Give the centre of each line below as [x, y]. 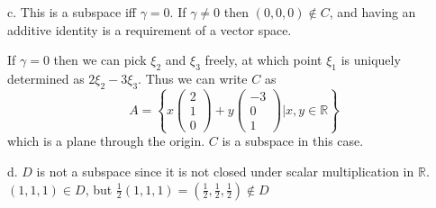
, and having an [372, 12]
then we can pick [100, 60]
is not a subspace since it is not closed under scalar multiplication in [225, 172]
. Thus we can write [193, 78]
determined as [46, 78]
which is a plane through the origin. [106, 141]
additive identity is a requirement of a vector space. [150, 29]
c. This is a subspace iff [72, 12]
